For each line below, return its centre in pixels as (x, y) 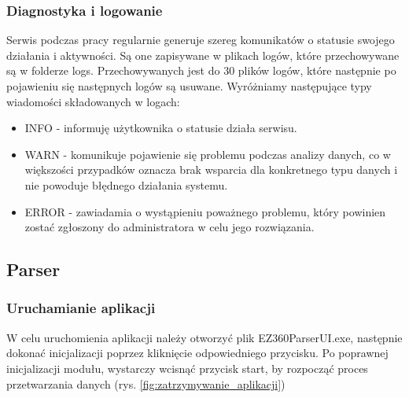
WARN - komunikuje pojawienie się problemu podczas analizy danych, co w (208, 154)
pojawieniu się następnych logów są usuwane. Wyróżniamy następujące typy (189, 86)
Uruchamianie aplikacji (81, 308)
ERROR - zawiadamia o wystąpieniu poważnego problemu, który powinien (205, 211)
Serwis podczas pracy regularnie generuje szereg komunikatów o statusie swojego (201, 40)
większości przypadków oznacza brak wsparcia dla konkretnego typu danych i (211, 170)
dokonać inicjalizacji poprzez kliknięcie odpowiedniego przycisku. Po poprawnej (197, 353)
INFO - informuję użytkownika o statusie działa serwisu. (161, 128)
